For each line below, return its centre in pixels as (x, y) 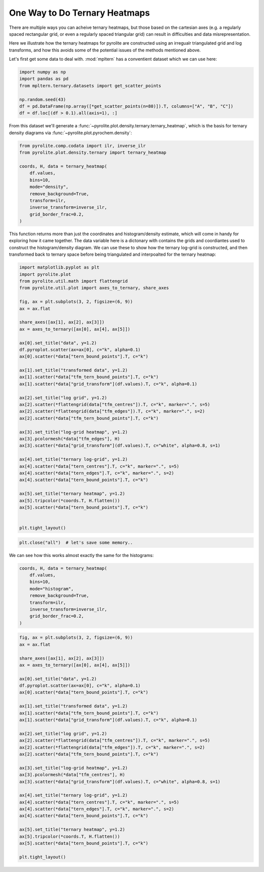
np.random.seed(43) (43, 99)
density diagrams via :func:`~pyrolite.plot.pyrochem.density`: (70, 133)
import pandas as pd (44, 79)
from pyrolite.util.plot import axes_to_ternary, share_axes (94, 288)
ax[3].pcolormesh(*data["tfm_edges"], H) (70, 439)
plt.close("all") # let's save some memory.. (76, 542)
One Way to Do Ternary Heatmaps (79, 13)
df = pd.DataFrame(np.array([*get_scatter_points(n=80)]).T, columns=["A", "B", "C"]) (126, 106)
